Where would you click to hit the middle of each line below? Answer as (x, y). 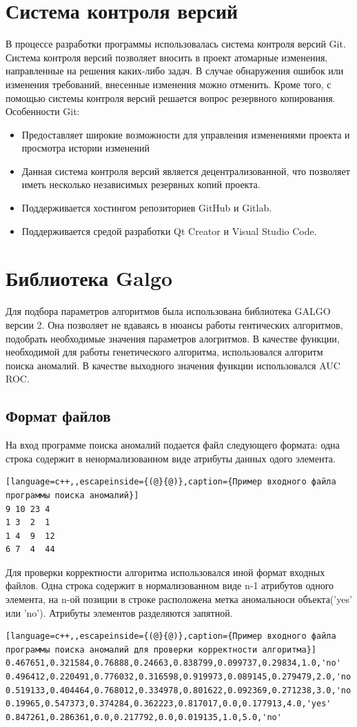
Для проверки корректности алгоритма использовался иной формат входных (165, 572)
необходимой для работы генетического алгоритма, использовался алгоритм (164, 352)
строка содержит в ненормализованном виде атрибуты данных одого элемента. (171, 458)
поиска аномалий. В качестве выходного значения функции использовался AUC (173, 365)
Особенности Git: (43, 111)
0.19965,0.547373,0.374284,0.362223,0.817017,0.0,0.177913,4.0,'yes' (169, 704)
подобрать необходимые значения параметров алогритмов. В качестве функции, (173, 338)
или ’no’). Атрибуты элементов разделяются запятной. (119, 612)
